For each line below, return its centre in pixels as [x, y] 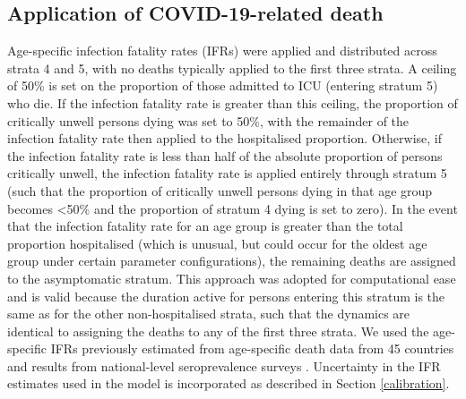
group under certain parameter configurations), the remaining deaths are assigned [232, 261]
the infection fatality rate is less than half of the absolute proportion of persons [225, 155]
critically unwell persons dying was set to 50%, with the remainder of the [208, 120]
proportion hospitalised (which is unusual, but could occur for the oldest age [217, 243]
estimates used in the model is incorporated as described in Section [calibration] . [229, 383]
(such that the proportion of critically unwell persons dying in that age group [220, 190]
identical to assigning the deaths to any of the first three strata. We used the [218, 331]
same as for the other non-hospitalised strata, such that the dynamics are [209, 314]
